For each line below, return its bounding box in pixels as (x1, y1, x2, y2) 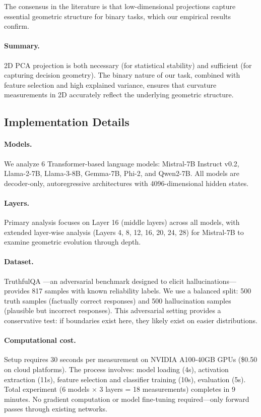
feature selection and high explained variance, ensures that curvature (4, 79, 217, 90)
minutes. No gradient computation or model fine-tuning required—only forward (4, 393, 249, 404)
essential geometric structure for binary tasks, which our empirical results (4, 11, 231, 21)
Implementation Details (4, 114, 129, 130)
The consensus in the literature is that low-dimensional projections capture (4, 1, 236, 11)
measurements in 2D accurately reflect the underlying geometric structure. (4, 89, 234, 100)
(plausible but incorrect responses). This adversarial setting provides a (4, 305, 221, 316)
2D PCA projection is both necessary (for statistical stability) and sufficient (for (4, 59, 252, 70)
